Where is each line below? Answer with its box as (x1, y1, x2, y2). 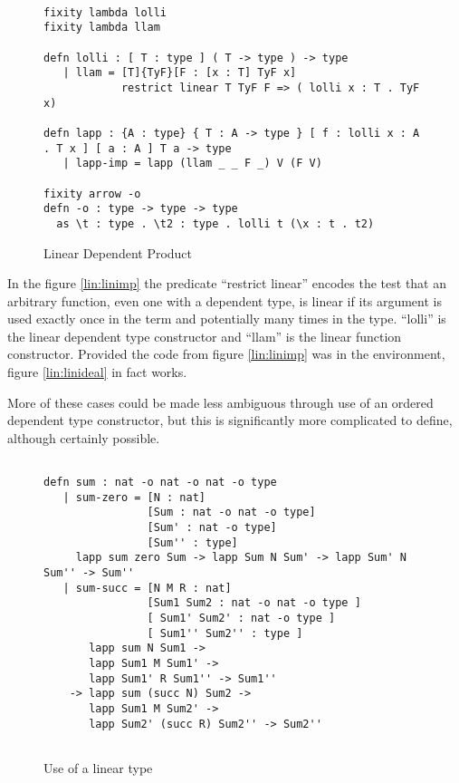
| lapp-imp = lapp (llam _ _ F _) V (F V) (62, 157, 322, 170)
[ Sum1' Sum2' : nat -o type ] (147, 612, 336, 624)
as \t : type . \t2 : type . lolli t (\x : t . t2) (56, 217, 375, 230)
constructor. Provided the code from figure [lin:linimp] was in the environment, (7, 344, 445, 363)
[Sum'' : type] (147, 536, 238, 549)
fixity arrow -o (43, 187, 141, 200)
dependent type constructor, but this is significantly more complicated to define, (7, 411, 453, 430)
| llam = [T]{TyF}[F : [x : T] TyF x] (62, 66, 297, 80)
